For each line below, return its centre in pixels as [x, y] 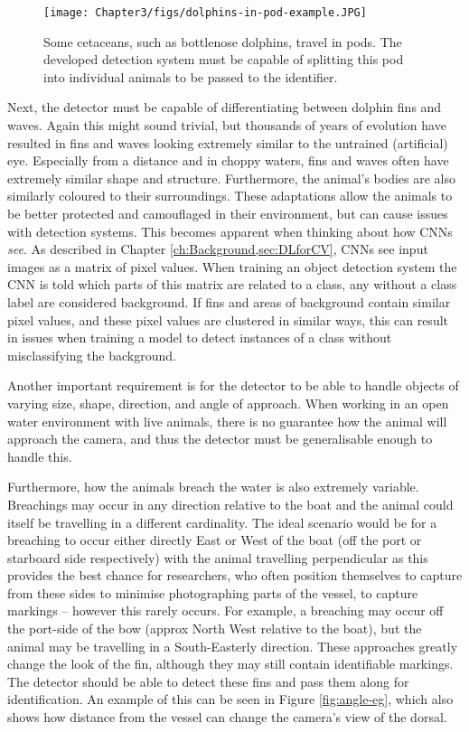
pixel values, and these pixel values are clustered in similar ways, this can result [228, 319]
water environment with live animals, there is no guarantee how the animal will [227, 421]
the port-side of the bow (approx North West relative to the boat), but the [215, 629]
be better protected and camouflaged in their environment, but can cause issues [228, 213]
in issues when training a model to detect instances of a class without [200, 338]
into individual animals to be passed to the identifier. [191, 76]
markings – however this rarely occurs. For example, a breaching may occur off [225, 610]
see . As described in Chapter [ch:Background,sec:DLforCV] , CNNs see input [218, 249]
